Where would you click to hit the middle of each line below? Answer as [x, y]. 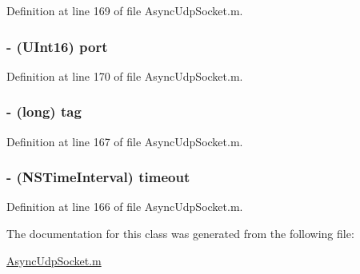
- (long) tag [44, 111]
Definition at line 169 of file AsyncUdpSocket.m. [125, 10]
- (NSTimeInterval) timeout [98, 177]
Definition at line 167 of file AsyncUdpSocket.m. [125, 141]
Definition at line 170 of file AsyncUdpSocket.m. [125, 75]
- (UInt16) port [57, 46]
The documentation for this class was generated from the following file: [180, 234]
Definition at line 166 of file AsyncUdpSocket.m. [125, 206]
